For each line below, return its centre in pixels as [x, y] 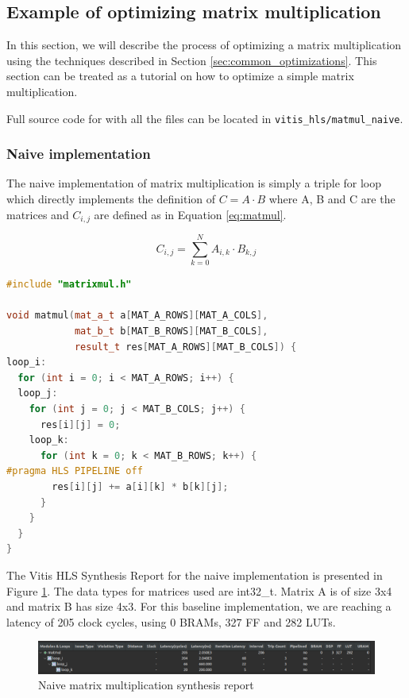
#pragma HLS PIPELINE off [75, 471]
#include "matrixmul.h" [69, 285]
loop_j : [38, 393]
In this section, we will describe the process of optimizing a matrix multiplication [204, 45]
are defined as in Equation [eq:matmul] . [190, 214]
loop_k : [49, 440]
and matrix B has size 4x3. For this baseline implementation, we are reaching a [199, 606]
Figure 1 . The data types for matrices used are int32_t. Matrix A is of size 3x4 [199, 590]
